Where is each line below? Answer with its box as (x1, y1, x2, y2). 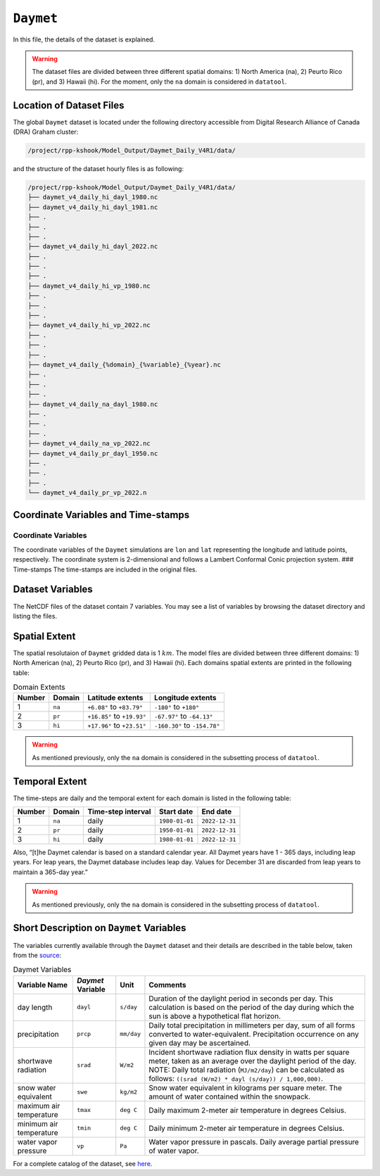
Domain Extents (13, 683, 66, 693)
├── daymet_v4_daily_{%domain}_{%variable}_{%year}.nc (27, 361, 221, 369)
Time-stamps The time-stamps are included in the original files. (13, 565, 197, 574)
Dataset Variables (13, 583, 93, 595)
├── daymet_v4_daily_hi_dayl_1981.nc (27, 203, 158, 211)
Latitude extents (87, 693, 144, 703)
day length (17, 1002, 53, 1012)
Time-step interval (87, 807, 151, 816)
